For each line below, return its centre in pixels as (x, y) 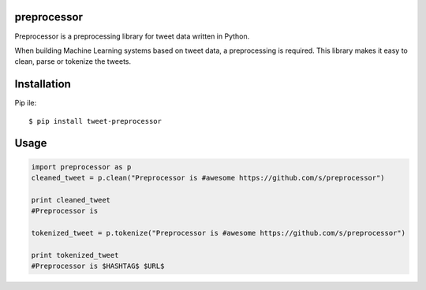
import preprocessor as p (81, 167)
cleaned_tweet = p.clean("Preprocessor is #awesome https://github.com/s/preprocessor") (208, 178)
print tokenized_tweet (75, 255)
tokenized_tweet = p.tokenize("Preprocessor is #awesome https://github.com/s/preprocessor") (219, 233)
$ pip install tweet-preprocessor (95, 121)
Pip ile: (26, 103)
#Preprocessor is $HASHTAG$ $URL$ (98, 266)
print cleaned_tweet (71, 200)
